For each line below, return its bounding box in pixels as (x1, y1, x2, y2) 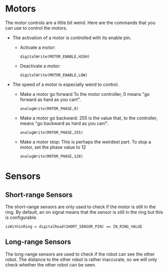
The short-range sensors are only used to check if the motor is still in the (5, 204, 156, 210)
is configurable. (5, 214, 38, 220)
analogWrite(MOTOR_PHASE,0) (20, 106, 79, 111)
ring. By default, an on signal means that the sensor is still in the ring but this (5, 209, 163, 215)
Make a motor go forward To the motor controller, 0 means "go (20, 91, 150, 97)
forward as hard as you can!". (20, 96, 81, 102)
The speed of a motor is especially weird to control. (12, 81, 119, 87)
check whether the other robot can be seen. (5, 261, 96, 267)
